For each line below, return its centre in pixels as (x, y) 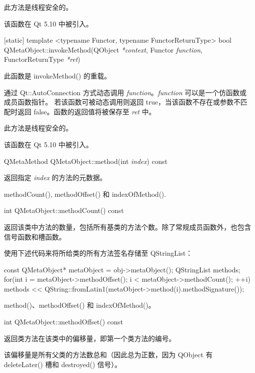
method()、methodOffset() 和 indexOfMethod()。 (80, 305)
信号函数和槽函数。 (35, 236)
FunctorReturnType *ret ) (42, 59)
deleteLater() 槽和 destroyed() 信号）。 (63, 364)
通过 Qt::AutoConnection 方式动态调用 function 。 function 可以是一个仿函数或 (125, 92)
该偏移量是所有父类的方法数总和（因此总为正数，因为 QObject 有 (108, 355)
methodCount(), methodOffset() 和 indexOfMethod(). (85, 194)
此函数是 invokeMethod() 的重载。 (58, 75)
